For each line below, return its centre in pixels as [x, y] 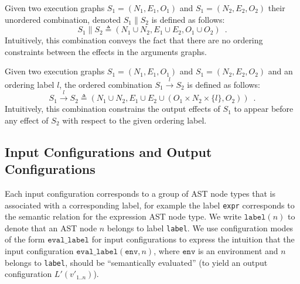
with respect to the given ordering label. [134, 120]
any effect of [27, 120]
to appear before [264, 109]
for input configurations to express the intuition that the [193, 239]
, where [167, 251]
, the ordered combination [106, 84]
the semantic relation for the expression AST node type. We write [123, 216]
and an [280, 71]
